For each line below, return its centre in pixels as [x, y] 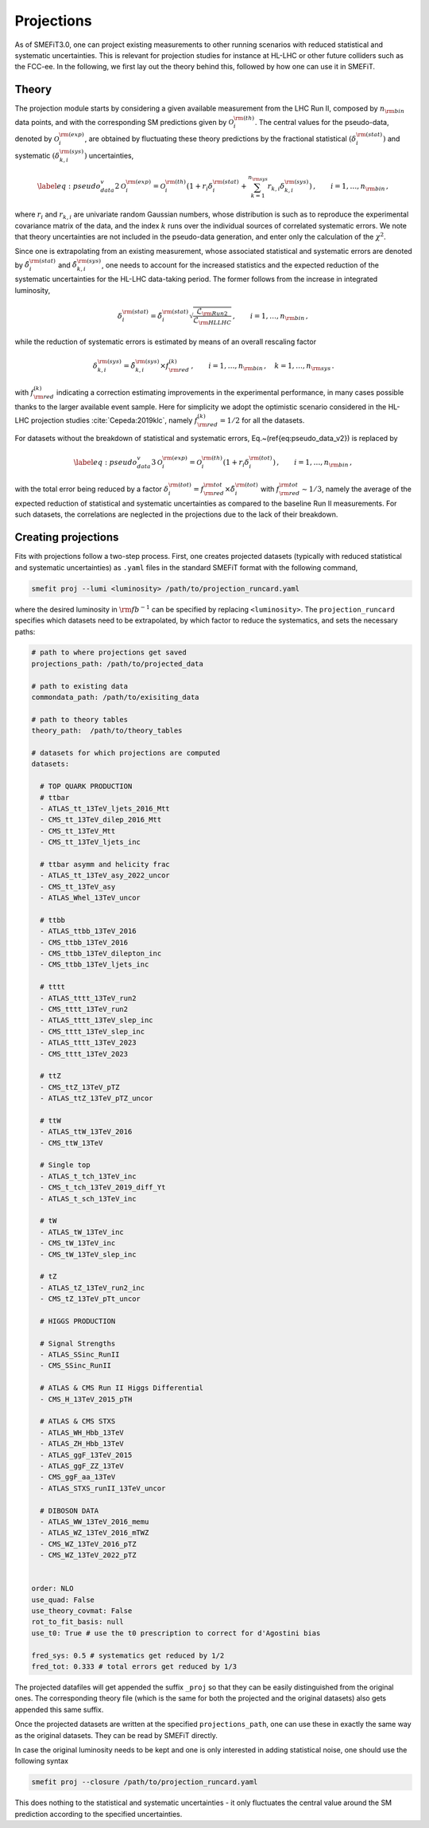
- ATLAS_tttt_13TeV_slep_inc [97, 1020]
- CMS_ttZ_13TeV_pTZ [80, 1087]
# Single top [65, 1165]
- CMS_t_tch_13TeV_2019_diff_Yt [103, 1187]
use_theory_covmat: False [82, 1611]
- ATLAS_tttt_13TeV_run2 [88, 998]
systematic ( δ [37, 155]
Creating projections [67, 537]
